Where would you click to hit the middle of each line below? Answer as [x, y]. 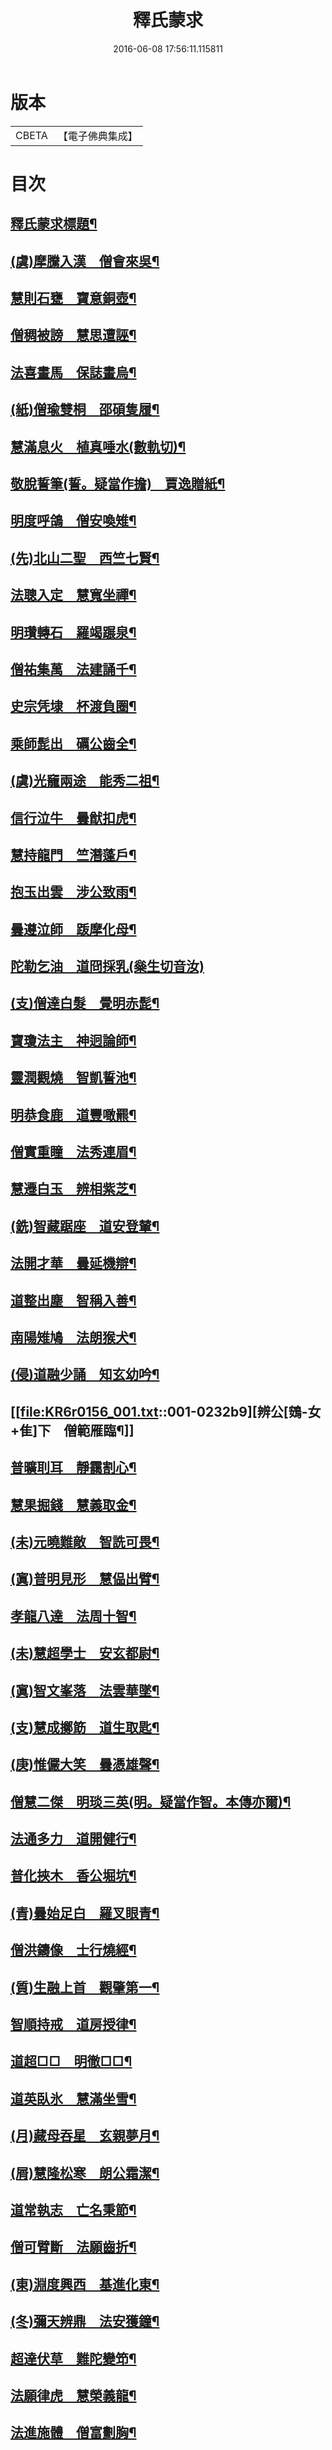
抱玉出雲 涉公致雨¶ [73, 892]
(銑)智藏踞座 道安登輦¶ [85, 1226]
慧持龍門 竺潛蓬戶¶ [73, 854]
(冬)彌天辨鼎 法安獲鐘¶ [85, 2321]
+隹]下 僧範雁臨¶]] [72, 1430]
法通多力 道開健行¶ [73, 1839]
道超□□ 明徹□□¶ [71, 2061]
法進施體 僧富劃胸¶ [73, 2432]
